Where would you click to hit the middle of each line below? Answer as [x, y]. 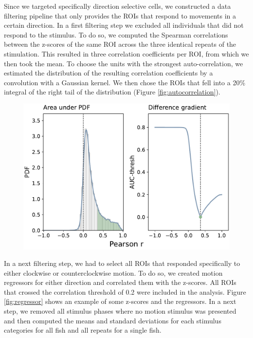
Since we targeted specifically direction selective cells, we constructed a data [117, 6]
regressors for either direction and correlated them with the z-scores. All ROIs [120, 282]
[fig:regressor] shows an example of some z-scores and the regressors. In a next [120, 301]
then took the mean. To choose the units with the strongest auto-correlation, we [124, 63]
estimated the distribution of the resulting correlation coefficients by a [108, 73]
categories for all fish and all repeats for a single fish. [83, 330]
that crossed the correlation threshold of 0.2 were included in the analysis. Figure [125, 291]
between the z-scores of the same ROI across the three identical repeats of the [120, 44]
